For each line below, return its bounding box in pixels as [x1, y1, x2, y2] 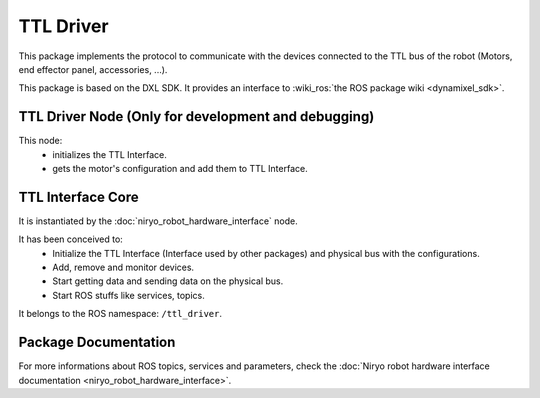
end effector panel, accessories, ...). [18, 63, 168, 75]
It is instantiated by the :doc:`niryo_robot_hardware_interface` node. [18, 215, 299, 227]
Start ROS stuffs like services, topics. [52, 289, 205, 301]
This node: [18, 135, 63, 147]
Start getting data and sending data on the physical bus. [52, 275, 284, 287]
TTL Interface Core [18, 188, 139, 205]
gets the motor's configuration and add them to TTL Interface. [52, 163, 309, 175]
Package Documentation [18, 334, 176, 351]
